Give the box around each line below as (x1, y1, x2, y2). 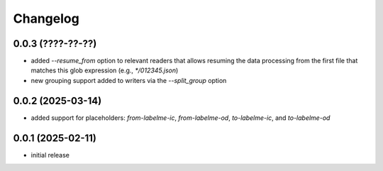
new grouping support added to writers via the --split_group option (30, 76, 227, 84)
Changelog (13, 11, 79, 26)
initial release (30, 150, 70, 159)
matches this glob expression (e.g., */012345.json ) (30, 66, 179, 75)
